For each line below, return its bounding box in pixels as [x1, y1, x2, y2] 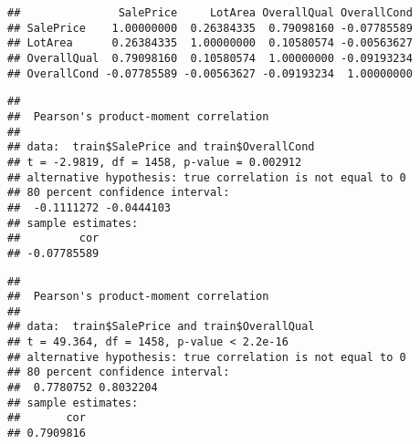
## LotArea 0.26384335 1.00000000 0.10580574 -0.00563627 [7, 36, 413, 50]
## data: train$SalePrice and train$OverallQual [7, 320, 315, 334]
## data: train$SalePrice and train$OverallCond [7, 140, 315, 154]
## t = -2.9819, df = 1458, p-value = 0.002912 [7, 155, 302, 169]
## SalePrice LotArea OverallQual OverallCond [7, 6, 413, 19]
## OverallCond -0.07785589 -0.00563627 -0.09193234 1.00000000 [7, 67, 413, 80]
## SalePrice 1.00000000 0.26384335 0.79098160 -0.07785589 [7, 21, 413, 35]
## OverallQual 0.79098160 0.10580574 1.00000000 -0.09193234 [7, 51, 413, 65]
